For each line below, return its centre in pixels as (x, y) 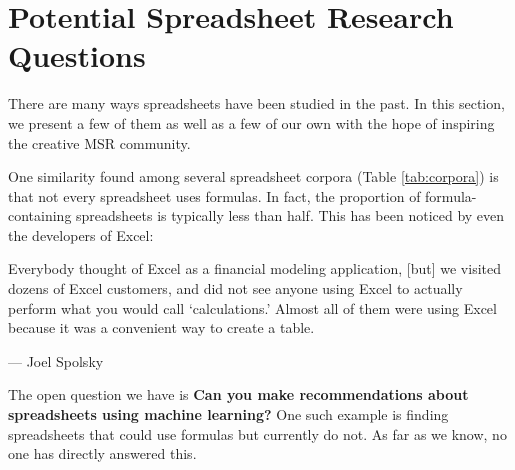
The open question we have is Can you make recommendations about (238, 394)
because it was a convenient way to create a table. (161, 327)
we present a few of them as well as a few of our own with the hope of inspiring (251, 122)
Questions (77, 55)
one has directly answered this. (102, 453)
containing (40, 215)
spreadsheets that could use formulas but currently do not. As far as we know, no (257, 433)
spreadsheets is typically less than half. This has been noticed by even (290, 215)
